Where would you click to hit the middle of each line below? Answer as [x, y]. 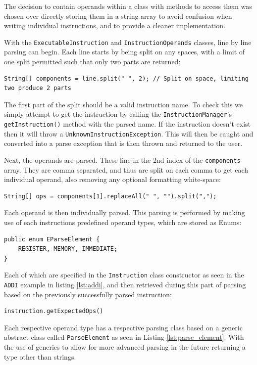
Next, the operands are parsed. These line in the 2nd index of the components [122, 160]
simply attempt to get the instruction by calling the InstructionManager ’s [118, 114]
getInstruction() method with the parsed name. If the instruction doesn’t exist [127, 124]
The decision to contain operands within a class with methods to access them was [128, 6]
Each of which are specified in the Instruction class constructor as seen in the [124, 275]
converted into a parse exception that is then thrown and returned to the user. [123, 143]
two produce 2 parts [38, 88]
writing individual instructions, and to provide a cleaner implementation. [115, 25]
